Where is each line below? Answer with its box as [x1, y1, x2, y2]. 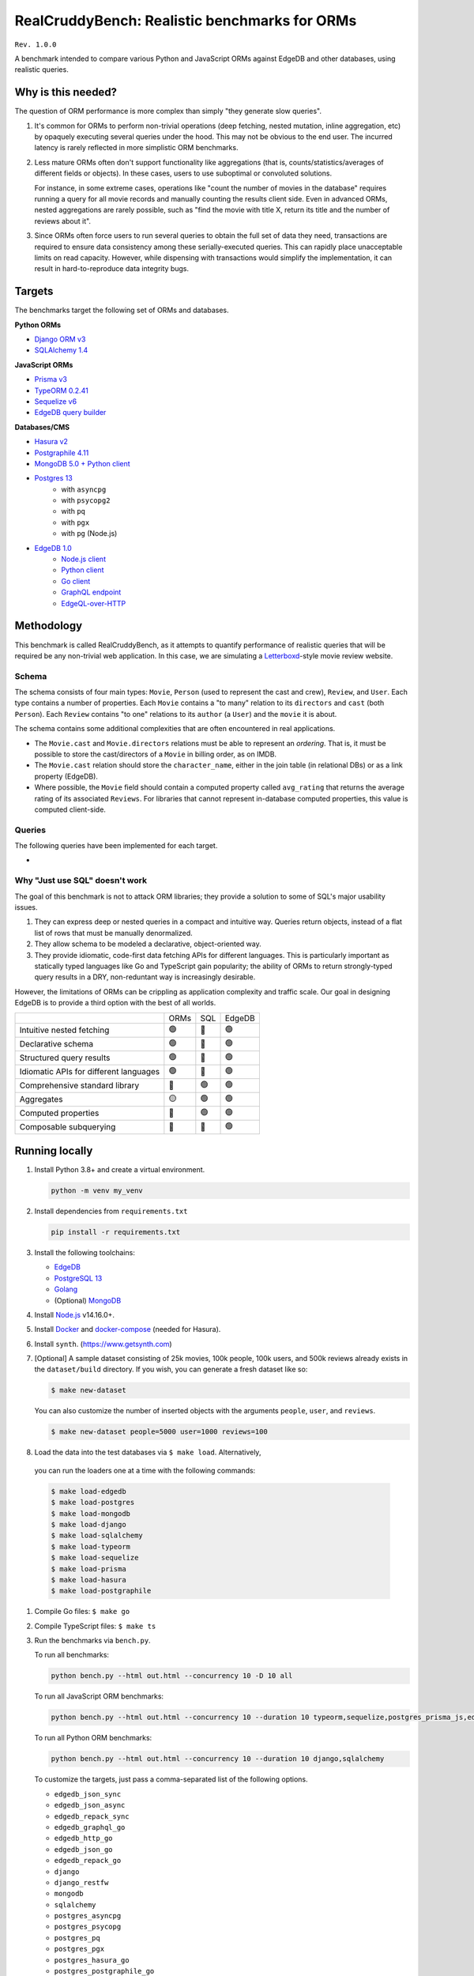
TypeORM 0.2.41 [34, 386, 88, 395]
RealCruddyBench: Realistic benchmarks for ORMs [14, 12, 357, 29]
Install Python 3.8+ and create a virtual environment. [34, 1165, 205, 1175]
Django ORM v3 [34, 334, 86, 344]
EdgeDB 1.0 [34, 543, 73, 552]
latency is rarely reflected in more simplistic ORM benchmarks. [34, 143, 239, 153]
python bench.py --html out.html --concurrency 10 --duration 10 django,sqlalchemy [51, 1755, 385, 1763]
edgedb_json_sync [54, 1789, 122, 1798]
